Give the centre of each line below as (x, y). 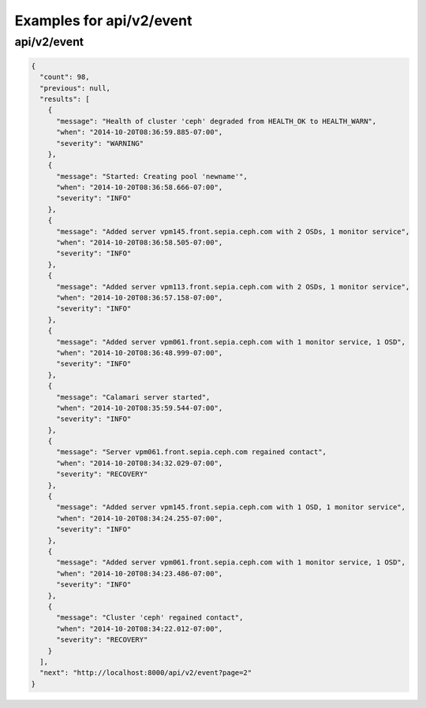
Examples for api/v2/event (103, 20)
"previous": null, (75, 88)
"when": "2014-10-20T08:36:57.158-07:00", (140, 298)
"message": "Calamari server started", (133, 397)
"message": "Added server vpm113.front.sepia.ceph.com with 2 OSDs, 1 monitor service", (233, 287)
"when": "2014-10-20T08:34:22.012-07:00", (140, 628)
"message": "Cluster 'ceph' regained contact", (150, 618)
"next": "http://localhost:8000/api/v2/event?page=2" (146, 673)
